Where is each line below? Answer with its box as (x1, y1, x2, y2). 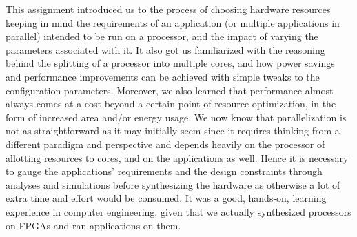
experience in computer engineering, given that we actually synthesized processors (6, 204, 351, 218)
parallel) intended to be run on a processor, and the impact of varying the (6, 29, 318, 43)
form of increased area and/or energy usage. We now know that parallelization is (6, 110, 347, 124)
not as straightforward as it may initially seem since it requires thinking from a (6, 123, 340, 138)
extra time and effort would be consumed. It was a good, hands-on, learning (6, 191, 327, 205)
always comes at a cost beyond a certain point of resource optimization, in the (6, 96, 336, 111)
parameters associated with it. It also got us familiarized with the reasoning (6, 42, 325, 56)
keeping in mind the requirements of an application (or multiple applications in (6, 15, 340, 30)
